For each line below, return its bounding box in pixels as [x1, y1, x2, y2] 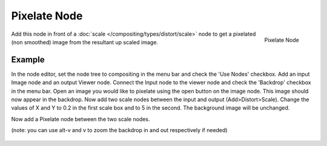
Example [11, 55, 45, 65]
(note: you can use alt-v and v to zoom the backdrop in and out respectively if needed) [11, 127, 228, 134]
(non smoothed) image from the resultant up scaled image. [11, 38, 159, 45]
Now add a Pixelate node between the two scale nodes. [11, 115, 151, 122]
